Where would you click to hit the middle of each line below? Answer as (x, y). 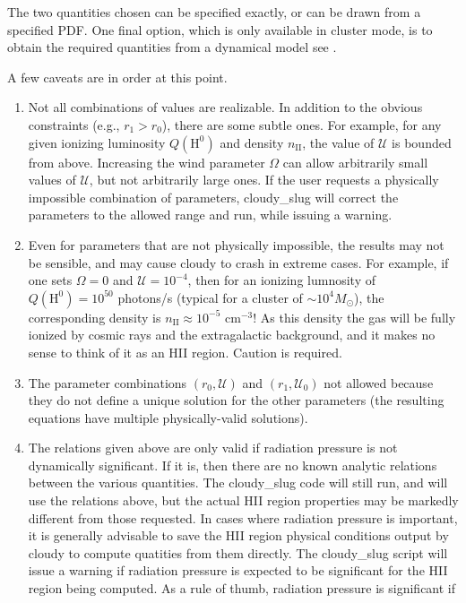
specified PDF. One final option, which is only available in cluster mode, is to (220, 29)
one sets (50, 280)
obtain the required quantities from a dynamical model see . (172, 47)
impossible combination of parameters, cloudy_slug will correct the (213, 197)
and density (252, 142)
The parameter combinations (108, 382)
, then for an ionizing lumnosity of (281, 280)
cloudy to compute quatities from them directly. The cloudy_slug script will (238, 552)
